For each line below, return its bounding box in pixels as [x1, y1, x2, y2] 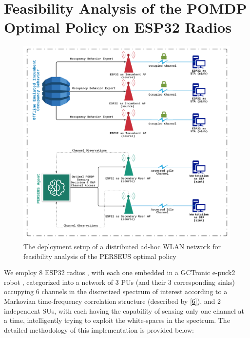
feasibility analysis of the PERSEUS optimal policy [23, 251, 176, 261]
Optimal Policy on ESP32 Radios [4, 17, 231, 37]
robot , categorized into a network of [4, 277, 114, 287]
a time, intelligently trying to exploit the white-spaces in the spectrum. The [4, 315, 230, 325]
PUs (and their [121, 277, 166, 287]
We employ [4, 267, 37, 278]
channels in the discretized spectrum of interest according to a [41, 286, 228, 297]
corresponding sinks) [173, 277, 235, 287]
